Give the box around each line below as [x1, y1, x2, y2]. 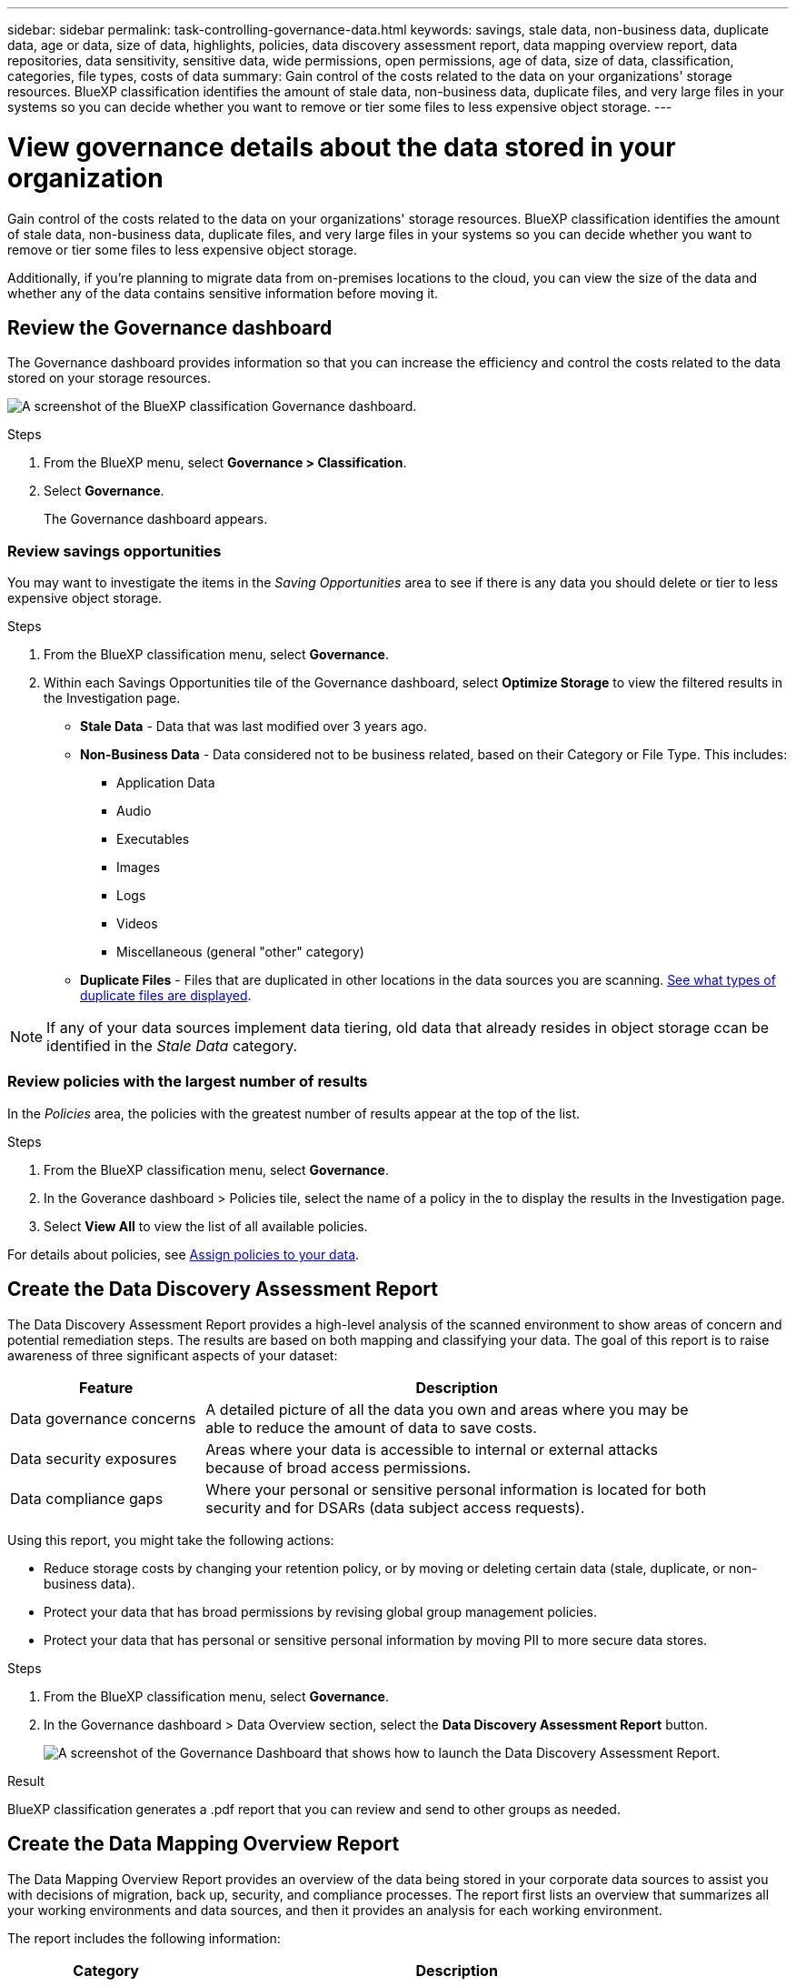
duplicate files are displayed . [80, 988, 252, 1004]
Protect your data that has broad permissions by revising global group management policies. [44, 1603, 597, 1620]
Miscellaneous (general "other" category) [116, 944, 364, 960]
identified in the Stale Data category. [46, 1037, 298, 1056]
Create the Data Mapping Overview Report [7, 1832, 400, 1856]
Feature [78, 1378, 134, 1397]
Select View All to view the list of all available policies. [44, 1218, 368, 1234]
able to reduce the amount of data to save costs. [205, 1418, 537, 1437]
